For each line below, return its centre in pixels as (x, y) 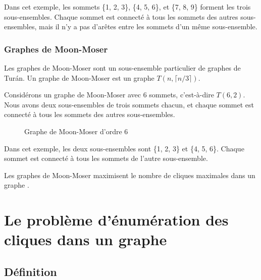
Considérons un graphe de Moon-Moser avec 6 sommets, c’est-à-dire (109, 95)
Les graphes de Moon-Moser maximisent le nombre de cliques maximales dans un (130, 175)
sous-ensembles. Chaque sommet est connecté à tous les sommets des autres (121, 16)
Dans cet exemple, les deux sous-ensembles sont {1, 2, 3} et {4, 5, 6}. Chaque (124, 148)
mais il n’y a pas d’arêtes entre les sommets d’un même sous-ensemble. (148, 26)
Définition (31, 271)
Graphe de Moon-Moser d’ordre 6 (76, 131)
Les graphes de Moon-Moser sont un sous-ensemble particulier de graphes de (122, 68)
